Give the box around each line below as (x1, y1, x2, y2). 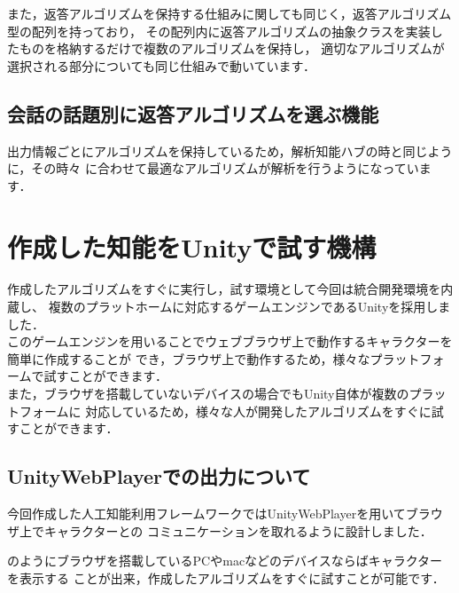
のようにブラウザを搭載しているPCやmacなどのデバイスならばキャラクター (7, 551, 443, 570)
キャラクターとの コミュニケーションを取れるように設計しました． (43, 521, 432, 540)
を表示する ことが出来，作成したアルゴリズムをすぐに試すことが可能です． (7, 568, 445, 587)
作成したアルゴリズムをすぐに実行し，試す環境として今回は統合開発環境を (7, 280, 441, 298)
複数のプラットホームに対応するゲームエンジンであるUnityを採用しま (48, 297, 451, 316)
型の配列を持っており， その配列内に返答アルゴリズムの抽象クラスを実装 (7, 21, 431, 40)
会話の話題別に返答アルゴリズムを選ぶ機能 (7, 99, 379, 127)
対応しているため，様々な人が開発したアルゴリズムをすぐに (85, 401, 432, 420)
